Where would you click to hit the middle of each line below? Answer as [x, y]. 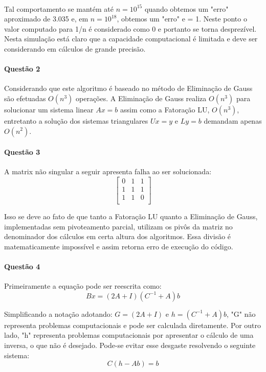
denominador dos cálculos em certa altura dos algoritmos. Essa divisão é [118, 236]
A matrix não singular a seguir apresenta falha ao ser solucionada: [108, 171]
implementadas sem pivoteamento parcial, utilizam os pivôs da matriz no [118, 226]
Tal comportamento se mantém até [59, 8]
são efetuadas [25, 98]
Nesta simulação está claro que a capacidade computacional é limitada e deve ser [131, 39]
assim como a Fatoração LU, [165, 109]
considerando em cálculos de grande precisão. [75, 48]
